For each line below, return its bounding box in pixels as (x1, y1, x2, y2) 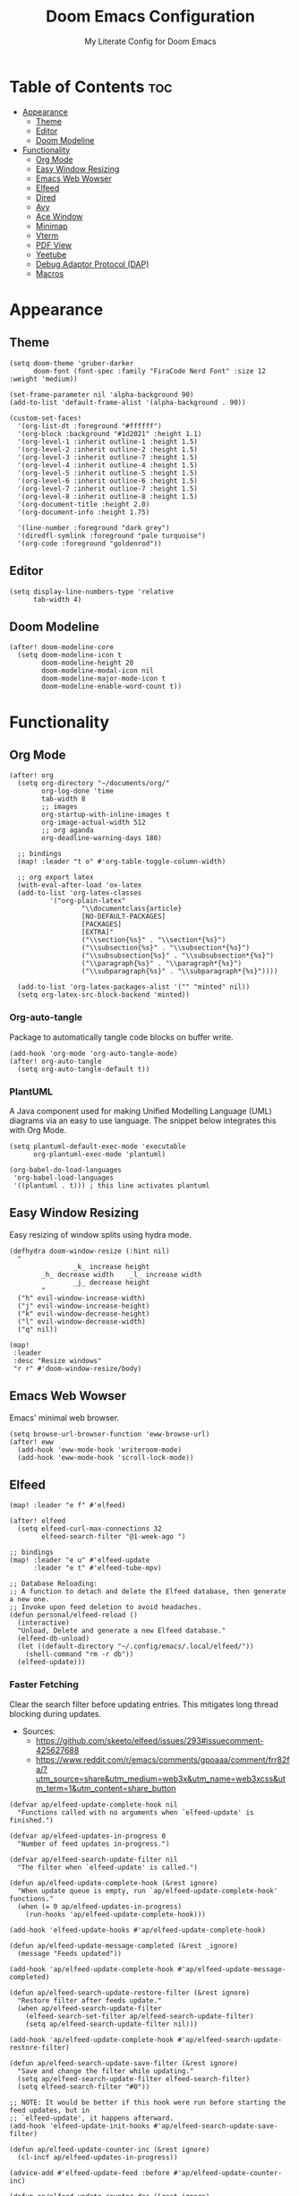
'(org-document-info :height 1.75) (17, 508, 150, 517)
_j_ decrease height (73, 1278, 150, 1287)
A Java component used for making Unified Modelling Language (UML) (9, 1105, 273, 1116)
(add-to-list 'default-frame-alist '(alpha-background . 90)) (9, 398, 246, 407)
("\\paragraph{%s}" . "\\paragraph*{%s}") (81, 959, 243, 968)
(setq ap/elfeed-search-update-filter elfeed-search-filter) (17, 2074, 251, 2083)
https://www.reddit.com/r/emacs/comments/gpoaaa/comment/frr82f (35, 1754, 290, 1765)
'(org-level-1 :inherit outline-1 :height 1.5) (17, 437, 199, 446)
